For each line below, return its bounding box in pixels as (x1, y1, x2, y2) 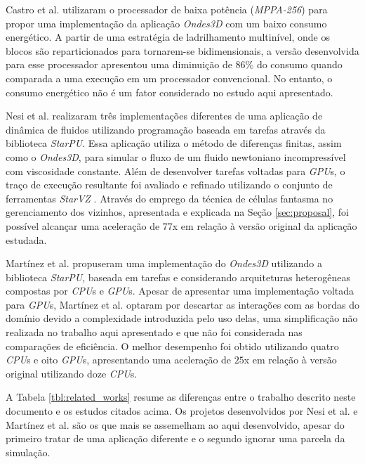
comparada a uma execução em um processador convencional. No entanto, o (6, 70, 333, 85)
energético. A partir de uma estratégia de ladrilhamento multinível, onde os (6, 30, 330, 44)
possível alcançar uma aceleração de (6, 218, 160, 233)
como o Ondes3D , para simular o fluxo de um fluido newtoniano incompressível (6, 149, 346, 164)
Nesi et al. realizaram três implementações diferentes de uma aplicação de (6, 108, 323, 123)
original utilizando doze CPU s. (6, 366, 138, 380)
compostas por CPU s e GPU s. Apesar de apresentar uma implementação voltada (6, 283, 354, 298)
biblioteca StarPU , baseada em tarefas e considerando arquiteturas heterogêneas (6, 269, 350, 284)
